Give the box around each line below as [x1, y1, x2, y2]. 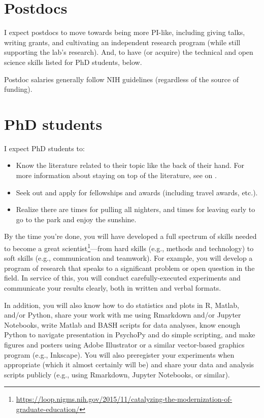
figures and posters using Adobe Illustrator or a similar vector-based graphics [4, 339, 245, 350]
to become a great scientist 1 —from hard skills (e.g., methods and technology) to [4, 241, 254, 253]
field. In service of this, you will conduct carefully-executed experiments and [4, 272, 241, 283]
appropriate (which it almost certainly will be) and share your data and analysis [4, 359, 254, 370]
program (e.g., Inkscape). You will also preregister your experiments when [4, 349, 235, 360]
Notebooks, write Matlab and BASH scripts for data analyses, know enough [4, 319, 241, 330]
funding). [4, 84, 32, 94]
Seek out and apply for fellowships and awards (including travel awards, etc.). [16, 187, 258, 197]
